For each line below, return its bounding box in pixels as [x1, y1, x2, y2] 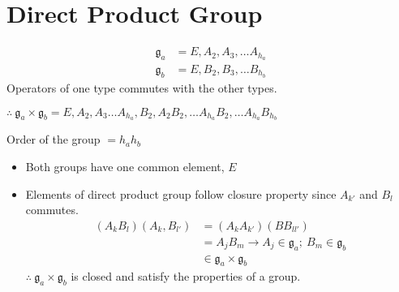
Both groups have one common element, [25, 157, 225, 174]
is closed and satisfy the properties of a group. [71, 268, 301, 285]
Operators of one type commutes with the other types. [6, 79, 277, 96]
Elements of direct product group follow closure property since [25, 185, 337, 202]
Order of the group [6, 131, 101, 148]
